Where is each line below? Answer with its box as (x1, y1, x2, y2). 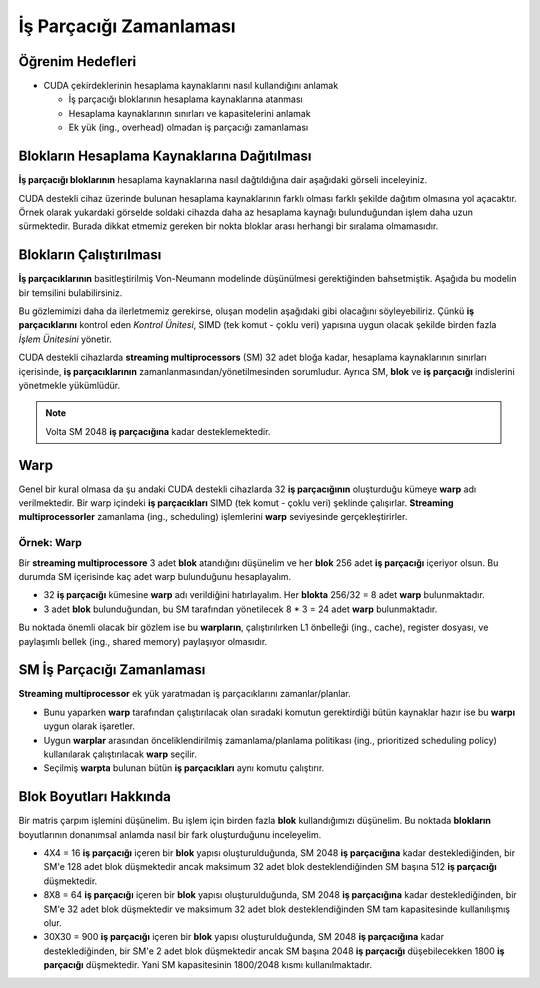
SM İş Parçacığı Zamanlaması (18, 661, 206, 679)
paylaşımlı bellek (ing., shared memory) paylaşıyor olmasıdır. (18, 635, 268, 647)
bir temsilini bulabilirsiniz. (18, 286, 123, 299)
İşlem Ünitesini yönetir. (18, 333, 112, 345)
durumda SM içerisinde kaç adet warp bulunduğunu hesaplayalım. (18, 570, 292, 582)
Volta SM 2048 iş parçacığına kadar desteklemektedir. (45, 425, 271, 437)
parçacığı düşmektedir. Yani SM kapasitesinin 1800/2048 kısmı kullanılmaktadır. (43, 959, 373, 971)
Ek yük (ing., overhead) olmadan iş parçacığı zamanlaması (68, 121, 309, 134)
